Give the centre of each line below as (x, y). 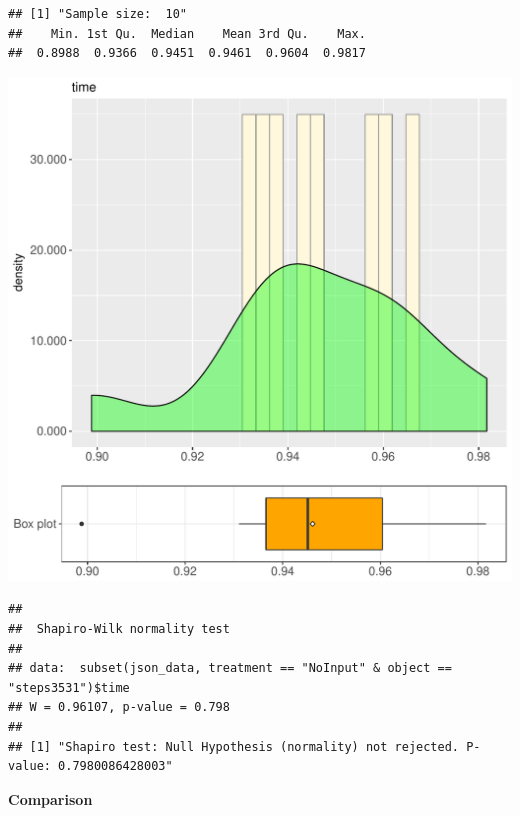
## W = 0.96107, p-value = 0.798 (119, 707)
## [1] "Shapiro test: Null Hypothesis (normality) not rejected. (234, 746)
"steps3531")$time (69, 687)
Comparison (50, 798)
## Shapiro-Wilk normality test (119, 628)
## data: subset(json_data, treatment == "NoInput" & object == (230, 668)
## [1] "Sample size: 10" (97, 14)
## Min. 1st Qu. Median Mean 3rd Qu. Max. (187, 33)
